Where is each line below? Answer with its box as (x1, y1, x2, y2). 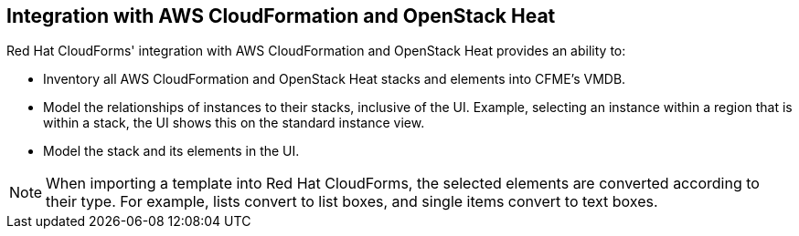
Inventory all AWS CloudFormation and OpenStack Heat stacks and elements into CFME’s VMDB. (43, 71, 626, 87)
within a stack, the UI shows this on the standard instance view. (43, 115, 425, 131)
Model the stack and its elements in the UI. (43, 143, 300, 159)
